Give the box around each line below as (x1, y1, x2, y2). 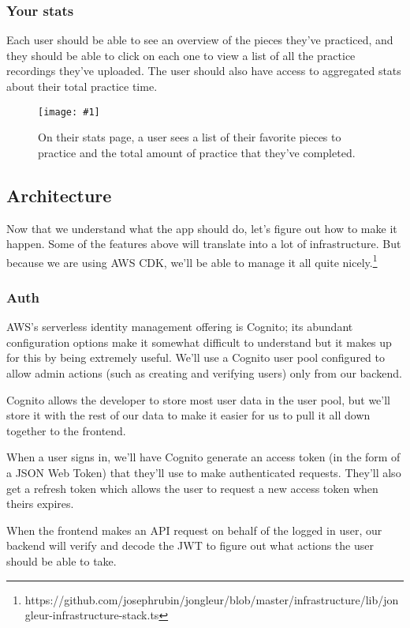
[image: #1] (38, 106, 100, 118)
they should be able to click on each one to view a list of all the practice (6, 47, 356, 63)
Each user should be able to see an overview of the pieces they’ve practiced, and (6, 32, 393, 48)
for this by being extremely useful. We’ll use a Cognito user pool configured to (6, 349, 385, 366)
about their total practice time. (6, 78, 158, 94)
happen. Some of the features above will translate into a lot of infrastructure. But (6, 235, 401, 252)
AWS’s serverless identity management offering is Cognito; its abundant (6, 318, 353, 335)
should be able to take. (6, 553, 117, 570)
